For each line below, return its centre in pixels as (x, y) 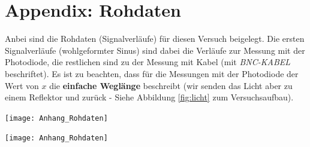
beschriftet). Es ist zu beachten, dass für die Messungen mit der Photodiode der (152, 73)
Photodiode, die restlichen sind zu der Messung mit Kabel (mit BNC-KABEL (148, 62)
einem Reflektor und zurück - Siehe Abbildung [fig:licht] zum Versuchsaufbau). (149, 97)
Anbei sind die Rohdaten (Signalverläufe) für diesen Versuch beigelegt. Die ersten (155, 39)
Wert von (22, 85)
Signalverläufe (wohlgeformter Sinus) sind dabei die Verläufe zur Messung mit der (155, 50)
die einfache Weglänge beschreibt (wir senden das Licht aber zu (171, 85)
